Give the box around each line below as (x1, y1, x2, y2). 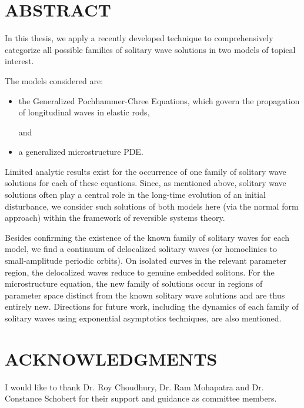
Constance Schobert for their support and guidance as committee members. (5, 392, 277, 404)
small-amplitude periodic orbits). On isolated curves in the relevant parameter (5, 254, 286, 267)
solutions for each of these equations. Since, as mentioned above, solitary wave (5, 177, 286, 189)
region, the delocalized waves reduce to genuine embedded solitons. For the (5, 266, 275, 278)
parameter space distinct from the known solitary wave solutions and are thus (5, 288, 285, 301)
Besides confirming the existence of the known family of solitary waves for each (5, 231, 290, 243)
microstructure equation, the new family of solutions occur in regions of (5, 277, 263, 290)
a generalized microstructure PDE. (18, 145, 143, 158)
